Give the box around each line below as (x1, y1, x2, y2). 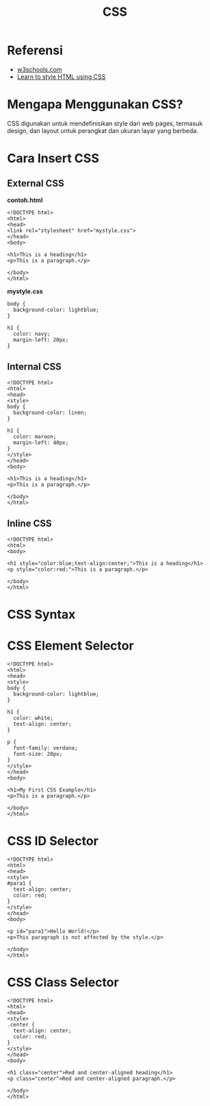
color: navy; (13, 330, 51, 337)
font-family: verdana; (13, 744, 78, 751)
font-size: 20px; (13, 750, 63, 757)
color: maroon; (13, 433, 57, 440)
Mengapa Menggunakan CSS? (7, 97, 183, 112)
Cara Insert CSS (7, 151, 99, 167)
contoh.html (7, 196, 43, 204)
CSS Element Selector (7, 638, 135, 653)
